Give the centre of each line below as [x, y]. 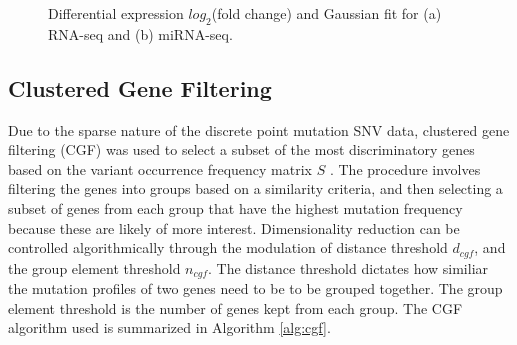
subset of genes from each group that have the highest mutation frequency [235, 207]
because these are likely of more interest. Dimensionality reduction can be [234, 227]
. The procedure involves [405, 168]
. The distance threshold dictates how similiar [348, 267]
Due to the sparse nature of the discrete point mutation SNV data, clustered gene [259, 129]
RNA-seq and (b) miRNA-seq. [140, 33]
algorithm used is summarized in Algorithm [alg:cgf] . [169, 327]
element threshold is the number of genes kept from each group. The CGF [235, 307]
